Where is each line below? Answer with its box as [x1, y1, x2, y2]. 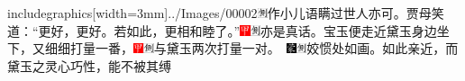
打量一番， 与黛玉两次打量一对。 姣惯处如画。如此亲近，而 [69, 39, 459, 58]
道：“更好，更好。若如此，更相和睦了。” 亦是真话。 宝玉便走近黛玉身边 [7, 21, 437, 40]
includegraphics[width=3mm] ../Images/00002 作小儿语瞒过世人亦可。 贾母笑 [7, 4, 444, 22]
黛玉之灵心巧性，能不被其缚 [7, 56, 171, 75]
